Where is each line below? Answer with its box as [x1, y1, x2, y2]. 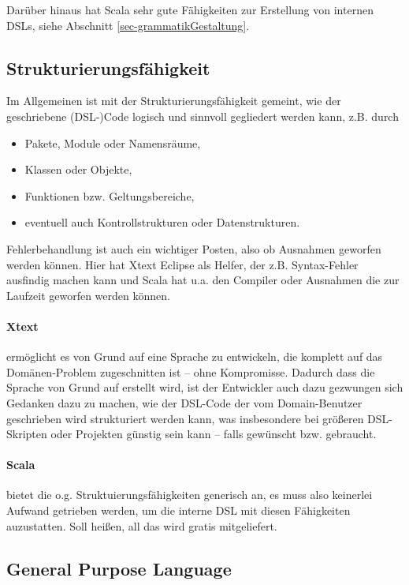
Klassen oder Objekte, [24, 161, 132, 178]
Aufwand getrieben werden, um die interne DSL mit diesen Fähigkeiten [6, 502, 351, 519]
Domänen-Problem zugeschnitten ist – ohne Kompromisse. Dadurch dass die [6, 363, 375, 380]
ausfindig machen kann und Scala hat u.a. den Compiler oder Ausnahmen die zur [6, 272, 400, 288]
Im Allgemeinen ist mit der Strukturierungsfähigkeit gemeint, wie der [6, 92, 341, 109]
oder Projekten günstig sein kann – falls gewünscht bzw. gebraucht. [50, 426, 377, 442]
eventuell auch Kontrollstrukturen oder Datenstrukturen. [24, 214, 300, 231]
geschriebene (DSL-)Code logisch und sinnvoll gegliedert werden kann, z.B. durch [6, 107, 399, 124]
